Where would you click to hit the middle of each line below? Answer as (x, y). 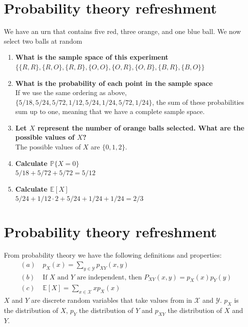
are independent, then (109, 277)
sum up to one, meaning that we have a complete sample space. (110, 111)
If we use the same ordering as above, (71, 92)
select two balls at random (43, 41)
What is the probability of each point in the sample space (114, 83)
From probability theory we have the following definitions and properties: (113, 255)
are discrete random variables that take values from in (112, 300)
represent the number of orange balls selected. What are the (141, 127)
